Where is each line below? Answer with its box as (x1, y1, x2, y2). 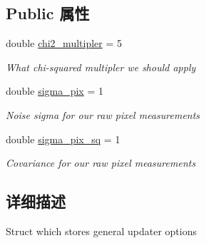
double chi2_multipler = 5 (6, 36, 123, 51)
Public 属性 (6, 2, 90, 24)
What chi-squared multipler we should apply (6, 59, 196, 74)
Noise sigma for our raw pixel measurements (6, 107, 200, 122)
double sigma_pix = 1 (6, 83, 103, 98)
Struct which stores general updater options (6, 223, 197, 238)
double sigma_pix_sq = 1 (6, 131, 120, 146)
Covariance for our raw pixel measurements (6, 155, 196, 170)
